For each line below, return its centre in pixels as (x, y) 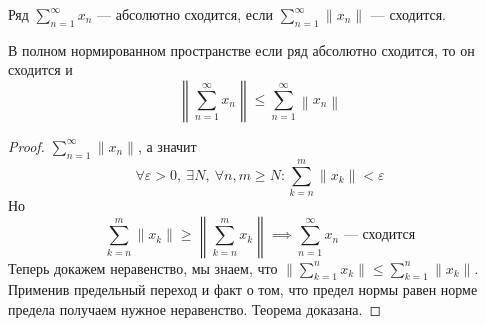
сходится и (40, 69)
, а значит (167, 145)
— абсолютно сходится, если (185, 14)
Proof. (26, 145)
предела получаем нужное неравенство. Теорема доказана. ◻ (195, 308)
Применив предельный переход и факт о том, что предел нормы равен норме (243, 289)
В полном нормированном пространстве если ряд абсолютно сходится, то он (241, 49)
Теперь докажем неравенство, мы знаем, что (143, 267)
